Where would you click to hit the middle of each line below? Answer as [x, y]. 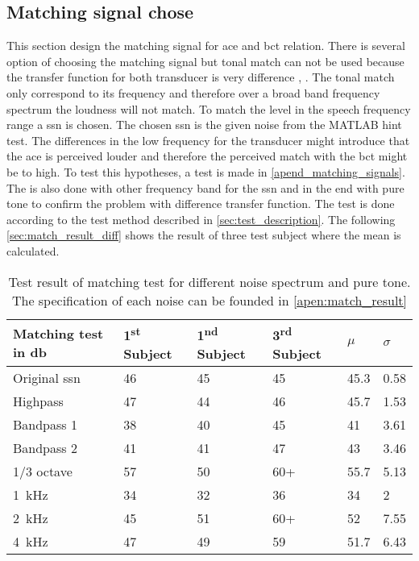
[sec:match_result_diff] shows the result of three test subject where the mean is [204, 235]
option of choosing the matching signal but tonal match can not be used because [205, 61]
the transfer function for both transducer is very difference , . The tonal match [201, 77]
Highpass [38, 401]
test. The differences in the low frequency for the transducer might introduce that [208, 140]
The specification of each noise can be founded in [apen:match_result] [209, 300]
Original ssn [47, 377]
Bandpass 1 [45, 424]
